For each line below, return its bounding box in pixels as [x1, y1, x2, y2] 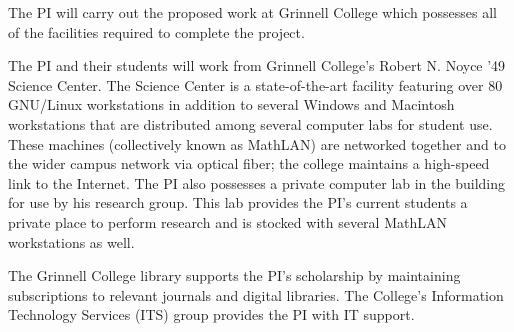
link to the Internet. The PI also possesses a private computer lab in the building [8, 172, 505, 193]
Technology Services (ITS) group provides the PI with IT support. [8, 304, 415, 325]
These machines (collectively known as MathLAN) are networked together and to [8, 133, 506, 154]
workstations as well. [8, 231, 135, 252]
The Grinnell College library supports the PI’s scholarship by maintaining [8, 265, 461, 286]
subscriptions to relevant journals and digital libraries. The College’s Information [8, 284, 504, 305]
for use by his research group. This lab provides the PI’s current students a [8, 192, 468, 213]
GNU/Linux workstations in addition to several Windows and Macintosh [8, 94, 455, 115]
